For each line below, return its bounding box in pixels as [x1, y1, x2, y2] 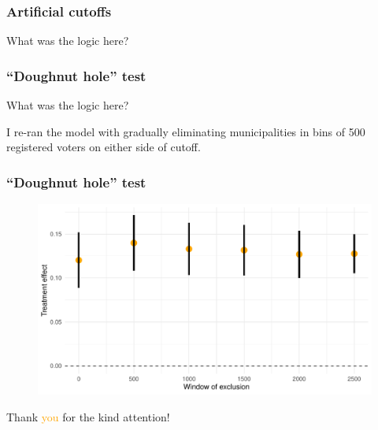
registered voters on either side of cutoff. [6, 139, 201, 155]
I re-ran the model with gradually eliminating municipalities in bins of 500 [6, 123, 365, 139]
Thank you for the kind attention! [6, 408, 170, 424]
